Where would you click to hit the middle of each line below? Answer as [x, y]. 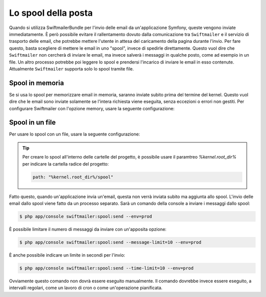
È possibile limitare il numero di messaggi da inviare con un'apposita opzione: [88, 229]
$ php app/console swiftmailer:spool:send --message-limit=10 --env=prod [110, 242]
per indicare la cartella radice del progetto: [66, 164]
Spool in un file [33, 122]
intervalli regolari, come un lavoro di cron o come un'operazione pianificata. [86, 288]
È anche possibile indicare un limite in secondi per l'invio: [67, 255]
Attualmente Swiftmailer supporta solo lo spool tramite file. [71, 68]
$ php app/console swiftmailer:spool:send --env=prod [86, 216]
